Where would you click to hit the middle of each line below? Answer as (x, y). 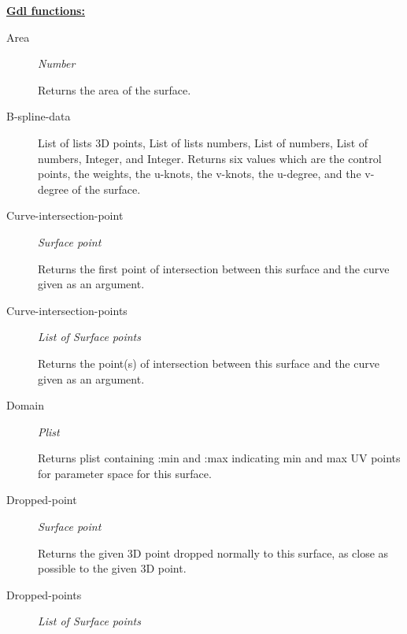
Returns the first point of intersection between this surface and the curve (214, 268)
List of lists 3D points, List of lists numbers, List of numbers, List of (203, 142)
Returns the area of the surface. (115, 89)
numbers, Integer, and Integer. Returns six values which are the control (210, 158)
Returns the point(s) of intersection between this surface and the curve (209, 363)
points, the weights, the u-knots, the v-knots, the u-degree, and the (200, 174)
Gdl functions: (46, 10)
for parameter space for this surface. (125, 473)
